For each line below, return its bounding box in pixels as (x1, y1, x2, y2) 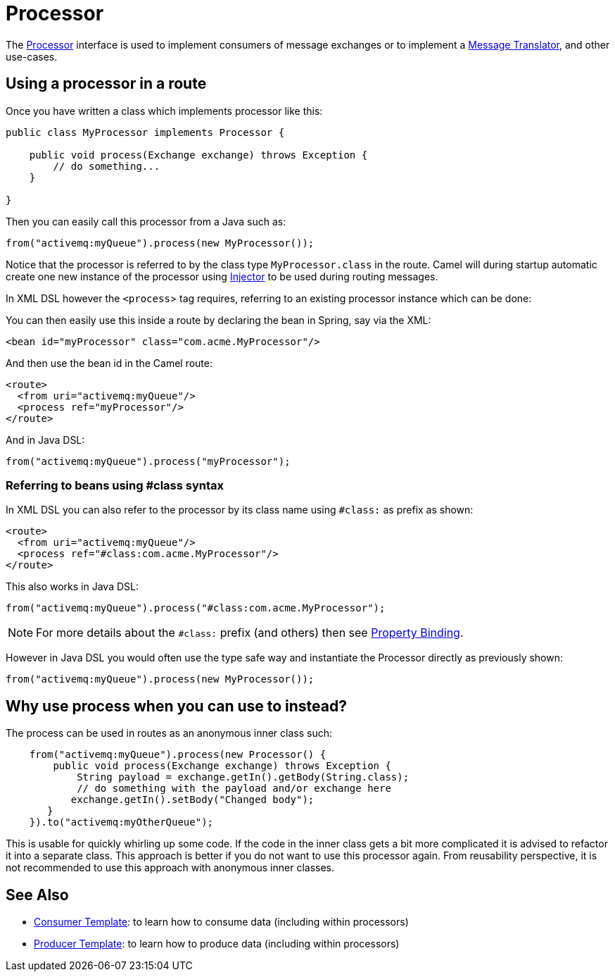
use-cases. (6, 50, 58, 63)
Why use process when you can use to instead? (6, 697, 347, 715)
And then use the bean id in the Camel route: (6, 356, 213, 369)
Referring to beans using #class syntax (6, 478, 224, 492)
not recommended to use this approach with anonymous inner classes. (6, 861, 335, 874)
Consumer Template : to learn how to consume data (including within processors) (34, 916, 409, 928)
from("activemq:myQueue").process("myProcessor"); (6, 455, 291, 467)
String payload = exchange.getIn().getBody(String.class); (77, 771, 410, 783)
